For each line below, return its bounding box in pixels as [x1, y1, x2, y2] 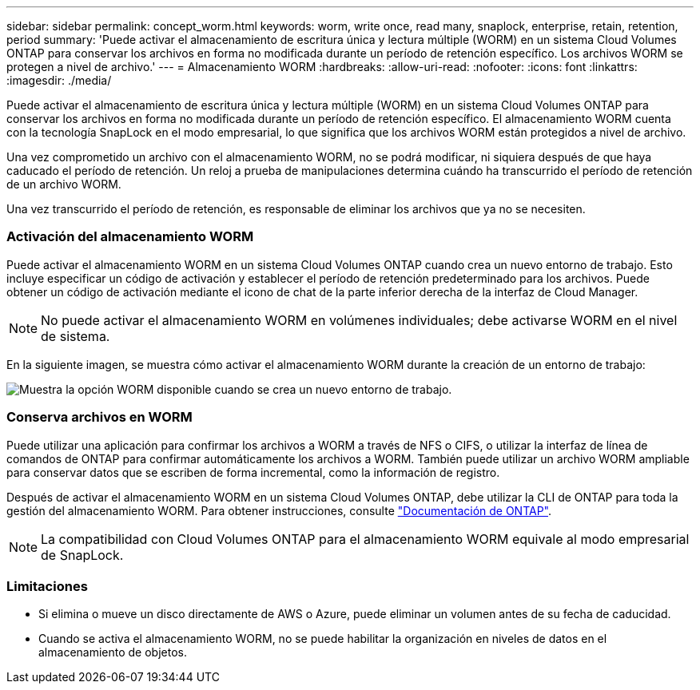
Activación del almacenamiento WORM [6, 228, 254, 245]
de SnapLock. [41, 546, 124, 563]
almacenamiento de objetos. [38, 645, 187, 660]
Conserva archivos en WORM [6, 409, 193, 426]
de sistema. [41, 327, 110, 344]
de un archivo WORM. [6, 177, 121, 191]
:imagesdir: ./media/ [6, 73, 112, 87]
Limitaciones [6, 577, 88, 594]
